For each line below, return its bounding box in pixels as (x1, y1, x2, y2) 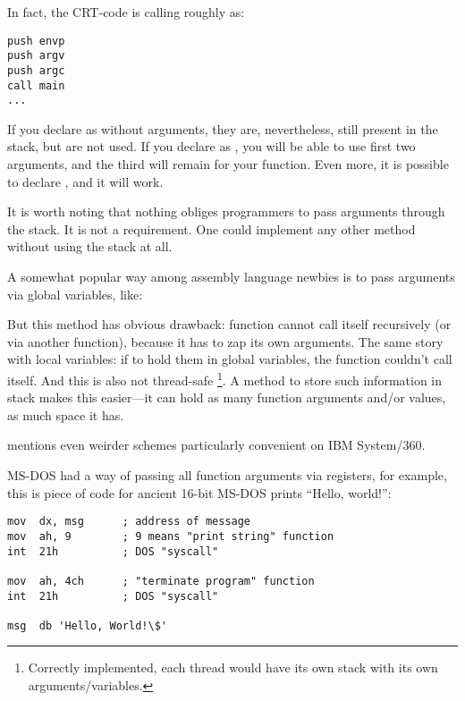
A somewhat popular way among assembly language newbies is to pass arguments (7, 267, 455, 286)
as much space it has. (7, 405, 124, 424)
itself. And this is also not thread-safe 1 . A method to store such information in (7, 368, 443, 389)
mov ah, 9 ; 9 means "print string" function (7, 529, 334, 543)
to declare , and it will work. (7, 172, 164, 190)
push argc (7, 63, 65, 77)
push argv (7, 49, 65, 63)
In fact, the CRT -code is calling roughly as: (7, 3, 245, 21)
